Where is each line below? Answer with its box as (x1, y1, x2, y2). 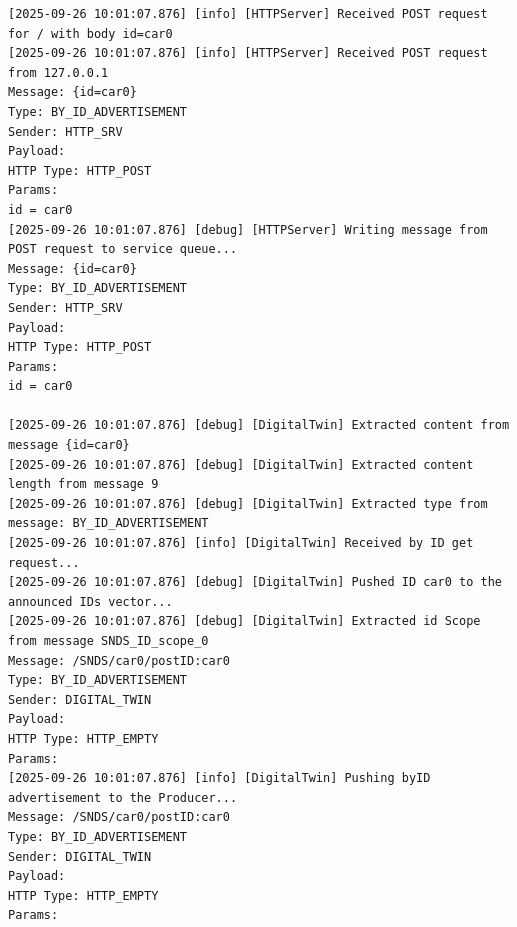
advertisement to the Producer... (8, 790, 238, 805)
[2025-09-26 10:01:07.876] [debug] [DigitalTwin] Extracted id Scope (8, 614, 481, 629)
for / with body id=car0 (8, 26, 173, 41)
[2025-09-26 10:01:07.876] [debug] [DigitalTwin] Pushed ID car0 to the (8, 575, 502, 590)
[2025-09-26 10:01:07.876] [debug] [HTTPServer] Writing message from (8, 222, 488, 237)
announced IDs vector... (8, 594, 173, 609)
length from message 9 (8, 477, 159, 492)
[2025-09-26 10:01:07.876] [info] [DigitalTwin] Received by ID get (8, 536, 474, 551)
